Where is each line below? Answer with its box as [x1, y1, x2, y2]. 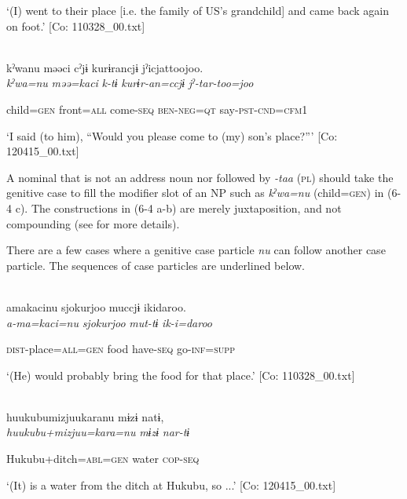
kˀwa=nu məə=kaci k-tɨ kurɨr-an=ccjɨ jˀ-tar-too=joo [6, 75, 254, 91]
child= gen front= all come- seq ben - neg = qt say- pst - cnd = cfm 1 [6, 100, 308, 117]
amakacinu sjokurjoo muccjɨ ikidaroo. [6, 298, 186, 315]
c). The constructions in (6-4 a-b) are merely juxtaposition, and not [15, 199, 342, 216]
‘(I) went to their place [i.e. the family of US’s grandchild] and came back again [6, 2, 390, 18]
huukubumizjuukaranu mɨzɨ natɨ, [6, 408, 164, 424]
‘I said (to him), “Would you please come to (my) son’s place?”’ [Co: [6, 127, 338, 144]
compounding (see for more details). [6, 215, 180, 231]
